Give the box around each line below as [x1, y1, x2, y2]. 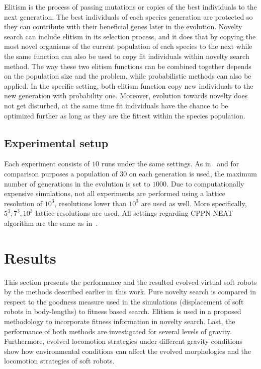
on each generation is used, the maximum [129, 168, 257, 178]
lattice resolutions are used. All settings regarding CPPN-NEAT [35, 208, 233, 218]
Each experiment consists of [4, 158, 90, 169]
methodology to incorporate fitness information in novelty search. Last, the [4, 316, 235, 326]
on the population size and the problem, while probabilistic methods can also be [4, 71, 251, 81]
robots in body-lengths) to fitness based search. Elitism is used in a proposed [4, 306, 241, 317]
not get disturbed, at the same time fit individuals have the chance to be [4, 100, 228, 110]
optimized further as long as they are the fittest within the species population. [4, 110, 245, 120]
